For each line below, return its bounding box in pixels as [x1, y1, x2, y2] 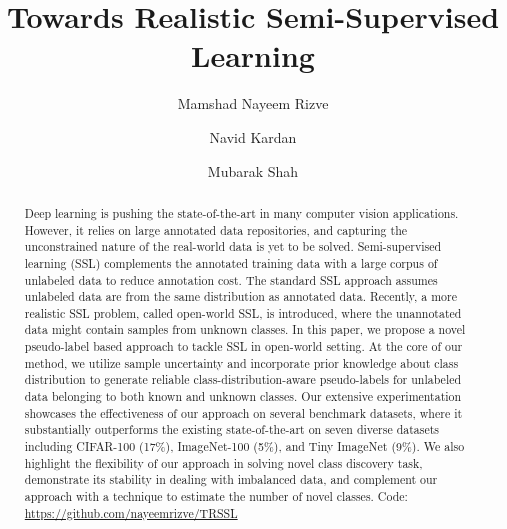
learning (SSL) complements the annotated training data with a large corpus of [24, 254, 438, 271]
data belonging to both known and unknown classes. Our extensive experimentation [24, 388, 462, 405]
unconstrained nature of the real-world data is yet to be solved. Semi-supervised [24, 238, 442, 255]
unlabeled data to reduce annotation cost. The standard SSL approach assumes [24, 271, 438, 288]
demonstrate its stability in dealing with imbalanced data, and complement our [24, 471, 438, 488]
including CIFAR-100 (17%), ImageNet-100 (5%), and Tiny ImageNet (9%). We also [24, 438, 465, 455]
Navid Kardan [209, 126, 297, 147]
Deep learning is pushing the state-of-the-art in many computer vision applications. [24, 204, 459, 221]
